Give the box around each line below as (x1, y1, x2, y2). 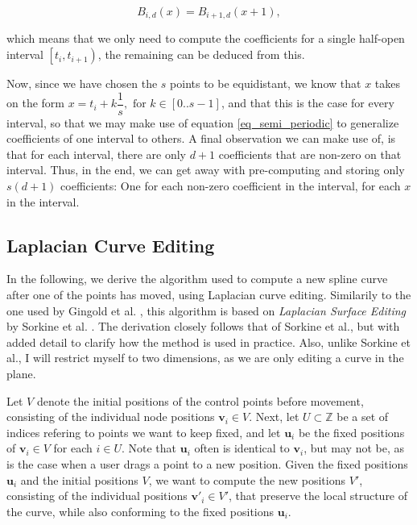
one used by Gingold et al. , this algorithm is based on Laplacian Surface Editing (6, 302, 407, 319)
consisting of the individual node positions (6, 408, 215, 425)
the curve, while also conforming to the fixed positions (6, 502, 275, 519)
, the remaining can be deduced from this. (97, 46, 305, 63)
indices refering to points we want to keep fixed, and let (6, 423, 281, 440)
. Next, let (249, 408, 299, 425)
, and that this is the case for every (221, 94, 394, 111)
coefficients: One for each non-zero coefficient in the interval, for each (60, 177, 401, 194)
